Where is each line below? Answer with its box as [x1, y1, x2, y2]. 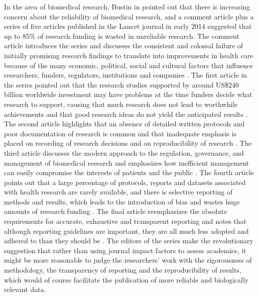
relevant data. [4, 284, 46, 295]
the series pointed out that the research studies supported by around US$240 [4, 79, 239, 90]
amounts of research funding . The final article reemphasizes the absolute [4, 206, 227, 216]
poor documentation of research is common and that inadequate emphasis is [4, 128, 237, 138]
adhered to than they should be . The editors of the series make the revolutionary [4, 235, 254, 246]
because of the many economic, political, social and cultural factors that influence [4, 60, 254, 70]
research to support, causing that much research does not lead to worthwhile [4, 99, 238, 109]
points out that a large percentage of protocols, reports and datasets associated [4, 177, 246, 187]
